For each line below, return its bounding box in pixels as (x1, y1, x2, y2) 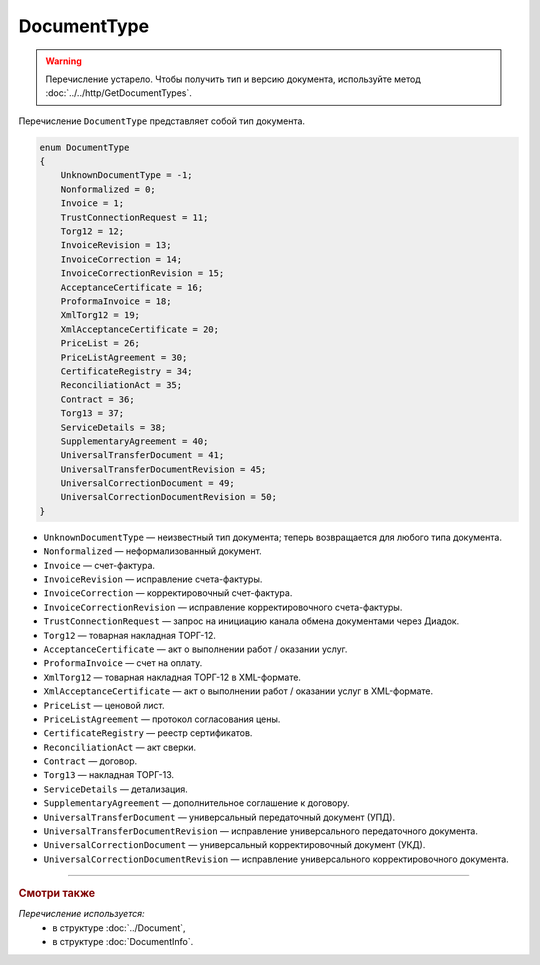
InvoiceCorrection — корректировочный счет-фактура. (43, 587, 293, 599)
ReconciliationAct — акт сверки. (43, 741, 197, 753)
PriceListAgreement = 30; (60, 351, 188, 363)
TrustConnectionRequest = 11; (60, 211, 209, 223)
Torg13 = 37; (60, 408, 125, 419)
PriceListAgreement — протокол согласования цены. (43, 713, 281, 725)
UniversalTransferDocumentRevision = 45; (60, 463, 267, 475)
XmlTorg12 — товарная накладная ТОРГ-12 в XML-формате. (43, 671, 302, 683)
